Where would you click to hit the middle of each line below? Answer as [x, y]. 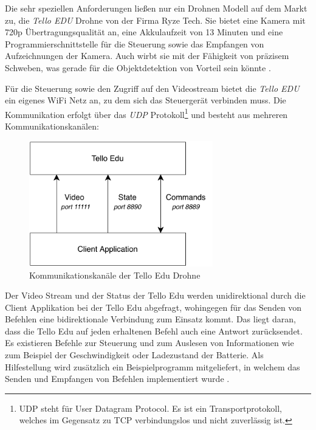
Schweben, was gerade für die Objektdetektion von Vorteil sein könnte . [138, 67]
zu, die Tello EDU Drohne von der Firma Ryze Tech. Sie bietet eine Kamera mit [155, 20]
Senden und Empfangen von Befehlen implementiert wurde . [117, 379]
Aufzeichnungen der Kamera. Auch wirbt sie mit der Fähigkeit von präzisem [147, 56]
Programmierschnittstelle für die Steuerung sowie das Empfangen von [135, 43]
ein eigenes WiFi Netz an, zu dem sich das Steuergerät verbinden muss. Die [146, 100]
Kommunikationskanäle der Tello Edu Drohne [115, 275]
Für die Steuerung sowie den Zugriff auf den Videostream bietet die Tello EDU [152, 88]
